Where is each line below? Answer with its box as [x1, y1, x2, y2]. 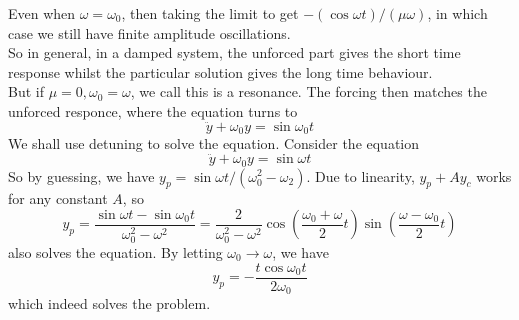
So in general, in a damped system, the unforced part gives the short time [8, 42, 461, 63]
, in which [427, 3, 488, 23]
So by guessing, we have [8, 165, 155, 186]
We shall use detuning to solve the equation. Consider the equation [8, 133, 420, 154]
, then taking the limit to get [121, 3, 299, 23]
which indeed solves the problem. [8, 293, 211, 314]
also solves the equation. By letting [8, 242, 223, 263]
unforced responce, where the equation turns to [8, 100, 298, 121]
